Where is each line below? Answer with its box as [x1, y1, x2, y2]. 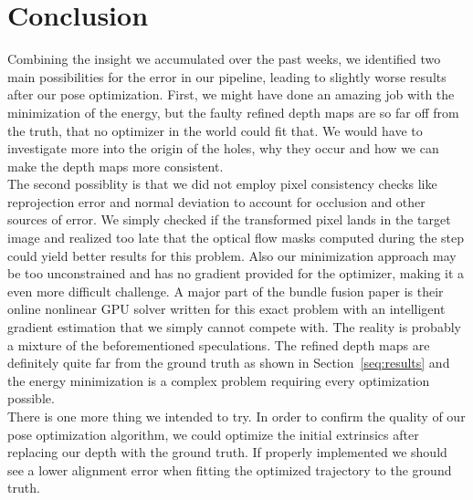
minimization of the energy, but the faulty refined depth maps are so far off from [7, 102, 459, 121]
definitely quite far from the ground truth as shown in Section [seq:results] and [7, 353, 450, 372]
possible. [7, 389, 55, 408]
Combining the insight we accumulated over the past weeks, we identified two [7, 49, 441, 68]
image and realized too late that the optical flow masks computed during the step [7, 228, 465, 247]
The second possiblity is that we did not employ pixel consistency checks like [7, 174, 437, 193]
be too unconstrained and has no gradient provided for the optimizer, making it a [7, 264, 465, 283]
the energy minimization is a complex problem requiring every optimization [7, 370, 430, 390]
